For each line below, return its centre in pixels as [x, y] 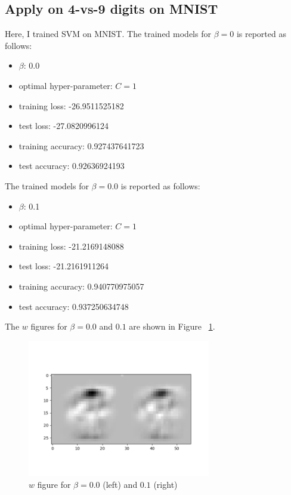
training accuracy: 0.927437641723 [81, 145]
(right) [165, 485]
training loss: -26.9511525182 [71, 105]
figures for [49, 326]
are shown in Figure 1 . [172, 326]
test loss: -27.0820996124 [64, 126]
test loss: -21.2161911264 [64, 266]
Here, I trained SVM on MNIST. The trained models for [108, 34]
